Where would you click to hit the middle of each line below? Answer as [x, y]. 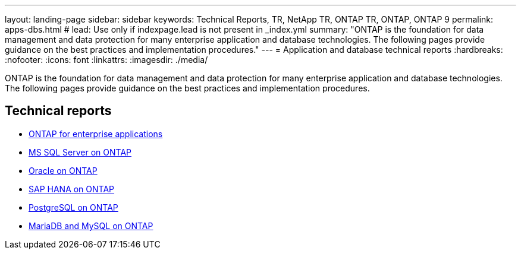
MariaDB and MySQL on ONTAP [91, 226]
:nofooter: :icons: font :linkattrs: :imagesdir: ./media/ [106, 60]
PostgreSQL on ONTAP [73, 207]
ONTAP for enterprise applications [96, 134]
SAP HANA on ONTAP [72, 189]
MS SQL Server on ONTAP [80, 152]
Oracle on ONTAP [63, 170]
